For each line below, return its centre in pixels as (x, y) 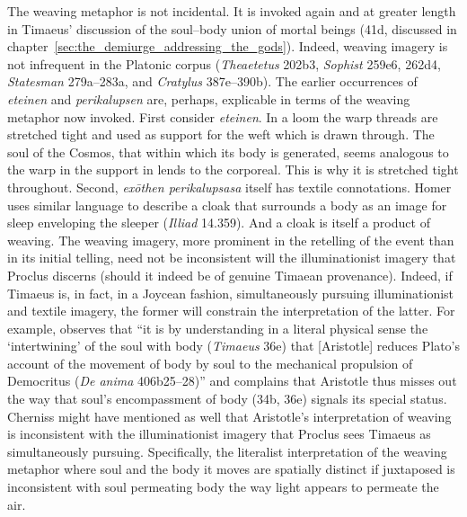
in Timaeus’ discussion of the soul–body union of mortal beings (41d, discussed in (232, 28)
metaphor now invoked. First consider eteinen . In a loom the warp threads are (223, 116)
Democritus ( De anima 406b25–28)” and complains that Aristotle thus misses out (232, 381)
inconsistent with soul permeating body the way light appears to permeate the (223, 487)
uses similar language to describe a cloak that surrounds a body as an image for (227, 205)
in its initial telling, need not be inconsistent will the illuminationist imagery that (232, 258)
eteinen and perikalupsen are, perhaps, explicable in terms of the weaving (209, 98)
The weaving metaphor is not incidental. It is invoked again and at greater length (232, 11)
